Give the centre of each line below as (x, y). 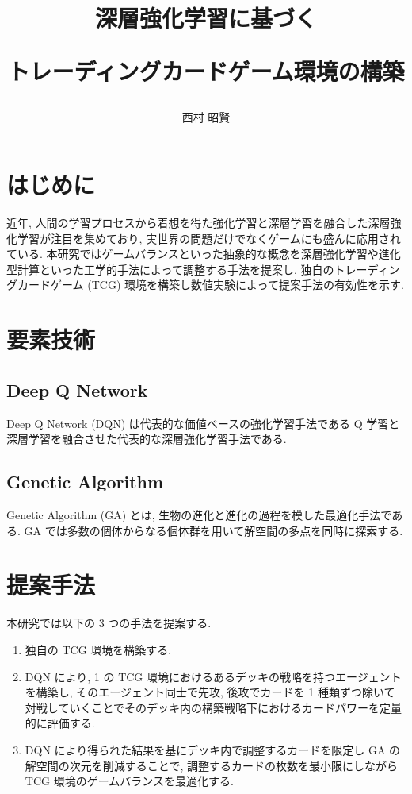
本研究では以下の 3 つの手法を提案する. (109, 623)
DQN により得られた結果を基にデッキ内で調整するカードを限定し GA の (213, 749)
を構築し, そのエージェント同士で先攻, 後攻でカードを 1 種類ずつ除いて (210, 692)
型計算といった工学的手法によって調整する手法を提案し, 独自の (170, 269)
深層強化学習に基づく (206, 18)
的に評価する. (60, 723)
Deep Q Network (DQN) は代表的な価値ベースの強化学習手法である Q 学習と (203, 423)
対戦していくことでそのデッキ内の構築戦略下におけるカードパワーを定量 (213, 707)
